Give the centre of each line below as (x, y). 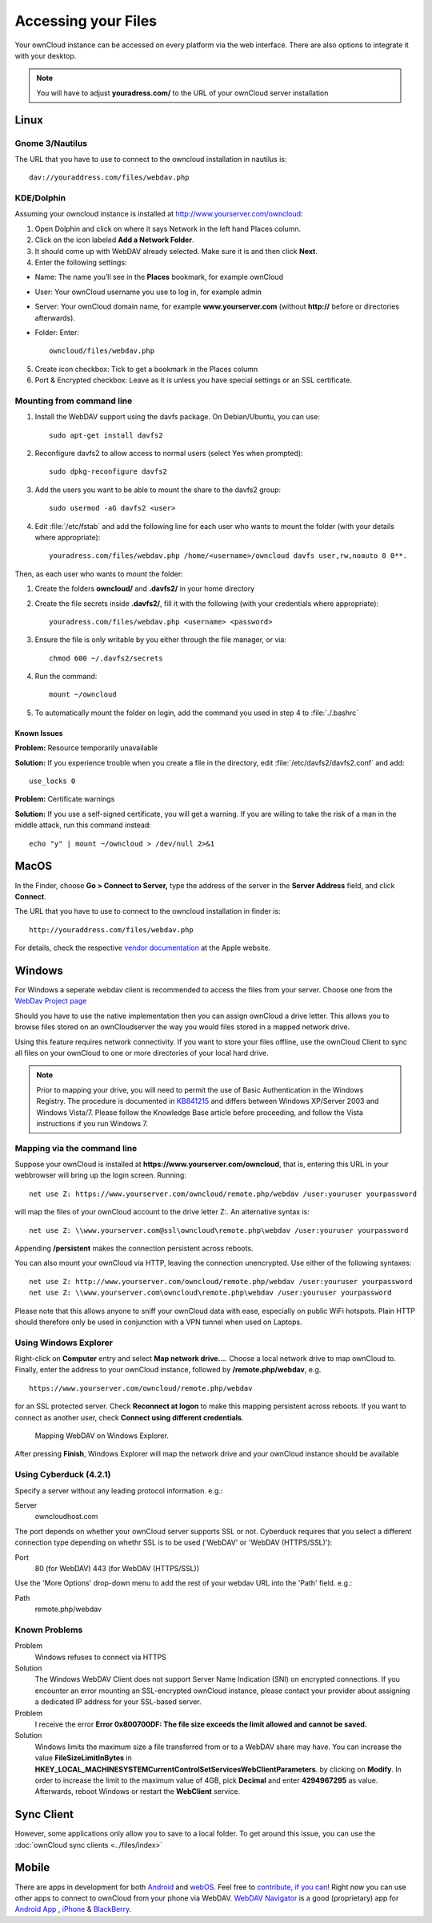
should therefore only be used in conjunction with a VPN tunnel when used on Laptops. (159, 1322)
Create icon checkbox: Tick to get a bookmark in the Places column (146, 369)
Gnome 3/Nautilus (51, 143)
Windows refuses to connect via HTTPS (101, 1657)
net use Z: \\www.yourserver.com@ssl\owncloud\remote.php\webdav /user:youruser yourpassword (219, 1230)
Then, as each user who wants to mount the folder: (99, 574)
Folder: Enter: (57, 332)
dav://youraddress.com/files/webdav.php (109, 178)
